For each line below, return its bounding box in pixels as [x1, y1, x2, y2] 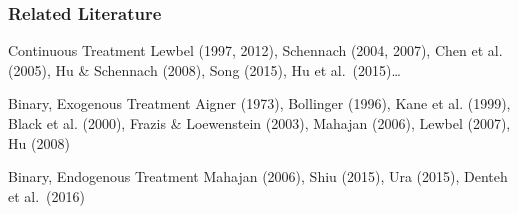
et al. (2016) [8, 185, 85, 206]
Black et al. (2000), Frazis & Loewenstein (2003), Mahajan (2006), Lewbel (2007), [8, 113, 511, 133]
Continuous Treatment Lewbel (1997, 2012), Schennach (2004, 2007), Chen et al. [8, 40, 503, 61]
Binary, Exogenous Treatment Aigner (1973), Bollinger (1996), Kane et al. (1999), [8, 93, 511, 114]
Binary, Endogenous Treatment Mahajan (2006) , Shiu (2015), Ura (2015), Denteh [8, 166, 508, 187]
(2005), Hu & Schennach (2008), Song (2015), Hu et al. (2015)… [8, 59, 401, 80]
